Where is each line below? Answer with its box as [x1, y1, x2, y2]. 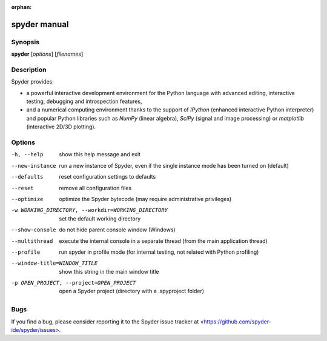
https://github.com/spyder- [203, 318, 272, 325]
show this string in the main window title [59, 268, 159, 275]
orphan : [11, 4, 32, 10]
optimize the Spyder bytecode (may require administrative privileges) [59, 195, 232, 202]
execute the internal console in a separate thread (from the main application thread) [59, 237, 268, 245]
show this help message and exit [59, 151, 140, 158]
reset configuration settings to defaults [59, 173, 156, 180]
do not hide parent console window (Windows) [59, 226, 176, 233]
